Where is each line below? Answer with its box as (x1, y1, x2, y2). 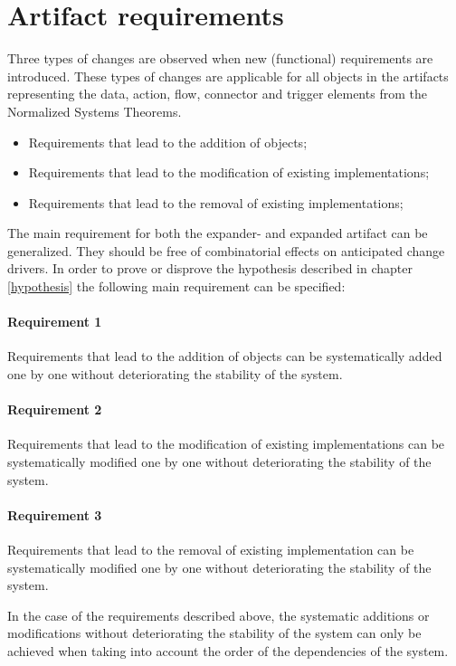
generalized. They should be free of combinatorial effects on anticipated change (7, 241, 445, 260)
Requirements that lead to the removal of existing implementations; (28, 193, 404, 212)
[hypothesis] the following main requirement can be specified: (7, 277, 346, 296)
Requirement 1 (7, 312, 102, 331)
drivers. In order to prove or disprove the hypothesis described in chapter (7, 259, 413, 278)
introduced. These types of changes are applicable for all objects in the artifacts (7, 66, 449, 85)
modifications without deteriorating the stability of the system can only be (7, 623, 422, 642)
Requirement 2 (7, 400, 102, 419)
